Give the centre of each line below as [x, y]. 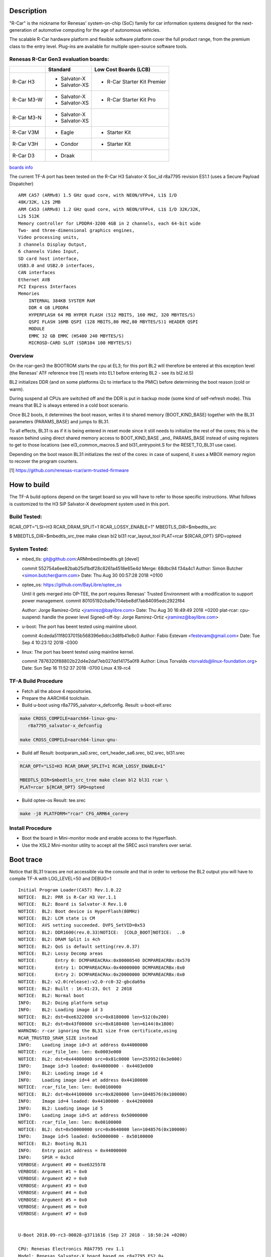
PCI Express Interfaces [47, 287]
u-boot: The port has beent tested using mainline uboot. [80, 626]
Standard [59, 69]
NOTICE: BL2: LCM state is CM [57, 918]
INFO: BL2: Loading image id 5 [60, 1108]
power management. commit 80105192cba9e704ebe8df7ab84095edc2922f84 [103, 601]
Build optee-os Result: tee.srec [54, 800]
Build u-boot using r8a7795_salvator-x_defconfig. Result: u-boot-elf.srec [97, 705]
